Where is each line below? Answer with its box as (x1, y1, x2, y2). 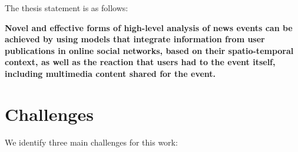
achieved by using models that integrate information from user (5, 33, 265, 45)
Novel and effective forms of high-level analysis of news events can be (5, 21, 293, 33)
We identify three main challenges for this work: (5, 136, 178, 148)
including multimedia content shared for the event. (5, 67, 216, 79)
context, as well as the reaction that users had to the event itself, (5, 56, 276, 68)
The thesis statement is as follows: (5, 2, 128, 13)
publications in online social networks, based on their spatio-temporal (5, 44, 294, 56)
